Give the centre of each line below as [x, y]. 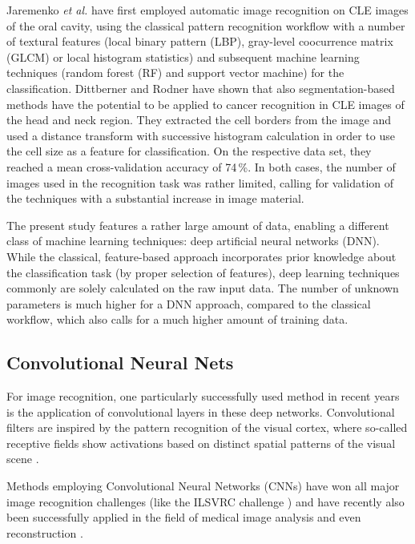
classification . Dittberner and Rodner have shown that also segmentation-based [201, 88]
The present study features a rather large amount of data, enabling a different [198, 225]
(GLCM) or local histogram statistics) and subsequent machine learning [183, 56]
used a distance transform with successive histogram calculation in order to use [201, 135]
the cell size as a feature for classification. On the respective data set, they [189, 151]
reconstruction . [45, 532]
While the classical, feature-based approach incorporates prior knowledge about [201, 256]
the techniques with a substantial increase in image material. [155, 198]
